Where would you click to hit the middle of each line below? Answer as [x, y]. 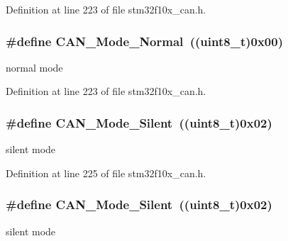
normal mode [34, 67]
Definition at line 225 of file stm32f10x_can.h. [106, 173]
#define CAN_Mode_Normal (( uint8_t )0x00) [144, 41]
